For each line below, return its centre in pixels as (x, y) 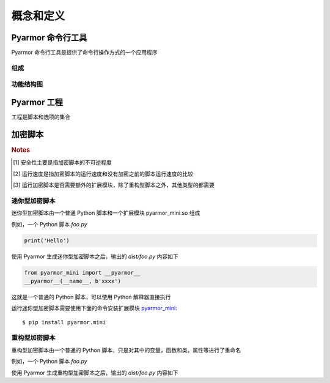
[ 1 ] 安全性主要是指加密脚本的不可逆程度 (63, 163)
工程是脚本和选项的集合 (41, 117)
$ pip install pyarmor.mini (64, 322)
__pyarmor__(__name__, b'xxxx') (73, 281)
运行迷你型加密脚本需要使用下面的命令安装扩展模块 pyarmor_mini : (94, 308)
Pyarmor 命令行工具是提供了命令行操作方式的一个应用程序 (84, 53)
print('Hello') (47, 240)
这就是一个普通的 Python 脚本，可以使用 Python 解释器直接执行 (91, 297)
